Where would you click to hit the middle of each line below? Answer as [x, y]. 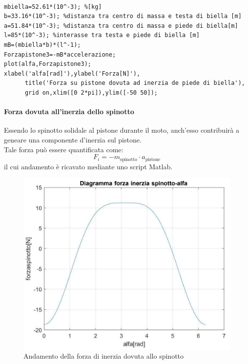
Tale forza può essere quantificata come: [64, 149]
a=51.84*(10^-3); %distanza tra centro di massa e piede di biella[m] [121, 26]
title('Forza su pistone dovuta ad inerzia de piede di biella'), [135, 83]
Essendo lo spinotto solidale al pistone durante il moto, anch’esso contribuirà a [122, 130]
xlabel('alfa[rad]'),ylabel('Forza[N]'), [72, 73]
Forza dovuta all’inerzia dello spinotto [69, 111]
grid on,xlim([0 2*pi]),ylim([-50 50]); [91, 92]
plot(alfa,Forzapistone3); [48, 64]
